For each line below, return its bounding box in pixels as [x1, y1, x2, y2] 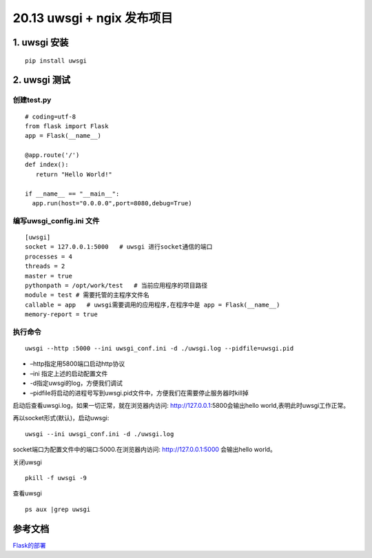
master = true [25, 272, 72, 280]
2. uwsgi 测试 [12, 74, 71, 86]
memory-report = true [25, 311, 98, 318]
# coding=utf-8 [25, 112, 76, 121]
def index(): [25, 161, 69, 169]
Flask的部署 [12, 541, 46, 549]
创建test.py [12, 95, 52, 105]
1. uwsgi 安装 [12, 37, 69, 48]
